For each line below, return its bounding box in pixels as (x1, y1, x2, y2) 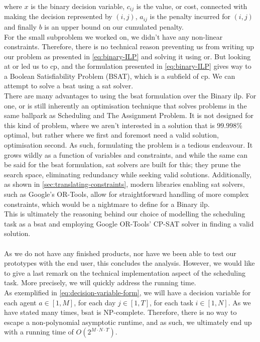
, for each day (74, 297, 116, 307)
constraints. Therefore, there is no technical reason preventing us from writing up (4, 41, 254, 52)
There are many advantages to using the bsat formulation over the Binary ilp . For (4, 90, 256, 101)
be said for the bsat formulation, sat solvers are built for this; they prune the (4, 159, 241, 170)
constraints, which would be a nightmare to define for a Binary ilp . (4, 198, 210, 209)
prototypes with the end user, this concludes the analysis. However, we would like (4, 258, 255, 268)
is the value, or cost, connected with (136, 1, 247, 11)
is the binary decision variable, (31, 1, 125, 11)
